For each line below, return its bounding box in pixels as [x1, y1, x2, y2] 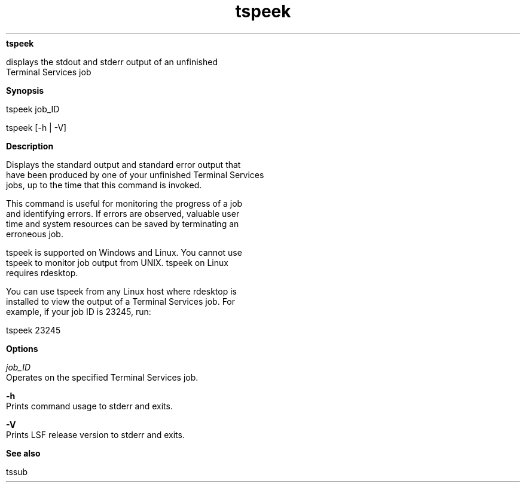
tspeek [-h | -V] [6, 122, 67, 133]
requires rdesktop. [6, 267, 78, 278]
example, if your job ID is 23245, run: [6, 306, 151, 317]
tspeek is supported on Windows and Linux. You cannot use [6, 247, 242, 258]
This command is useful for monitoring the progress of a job [6, 198, 243, 209]
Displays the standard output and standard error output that [6, 159, 241, 170]
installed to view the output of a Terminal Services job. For [6, 296, 236, 307]
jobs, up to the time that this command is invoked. [6, 179, 202, 190]
